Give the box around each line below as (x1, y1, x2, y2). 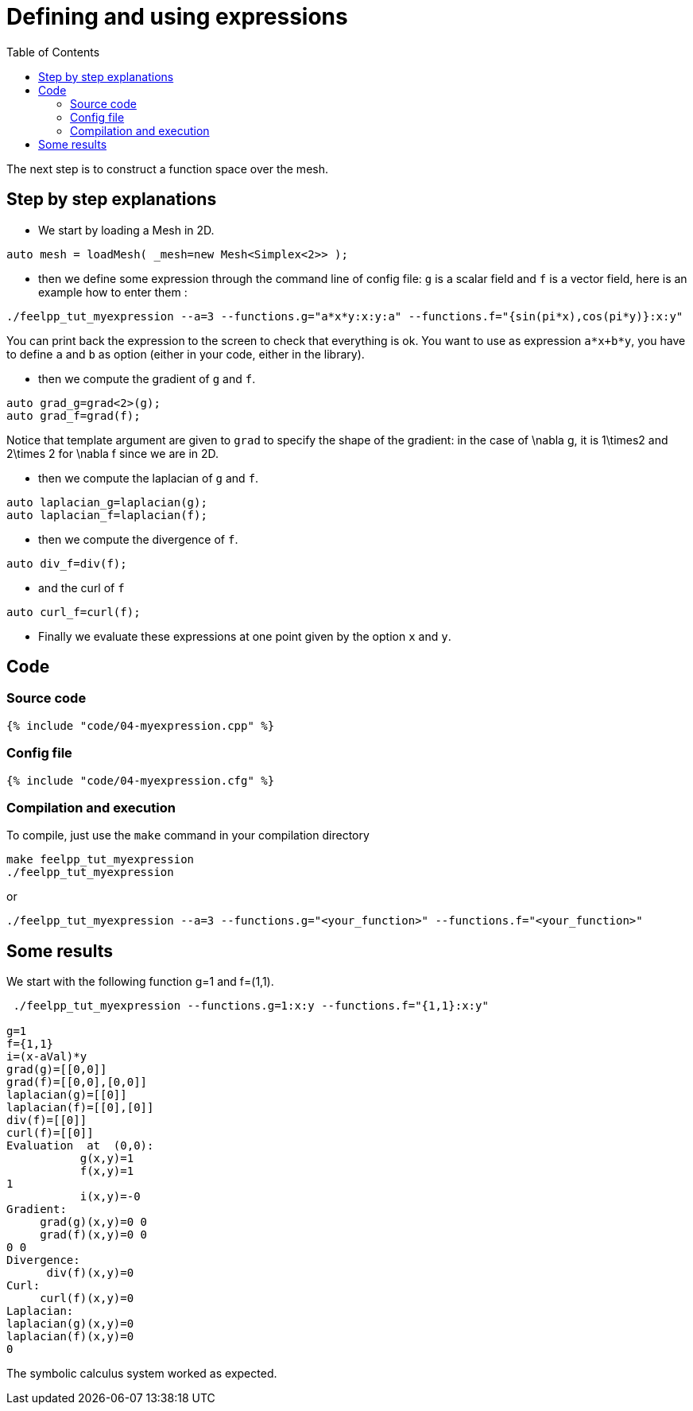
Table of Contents (6, 45, 100, 59)
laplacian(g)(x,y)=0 (6, 1317, 134, 1331)
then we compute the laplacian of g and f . (38, 471, 259, 485)
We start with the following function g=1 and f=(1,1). (6, 975, 274, 989)
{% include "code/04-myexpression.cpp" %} (6, 719, 275, 732)
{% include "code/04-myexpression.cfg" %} (6, 773, 275, 787)
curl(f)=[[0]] (6, 1126, 94, 1140)
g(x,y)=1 (79, 1152, 134, 1165)
